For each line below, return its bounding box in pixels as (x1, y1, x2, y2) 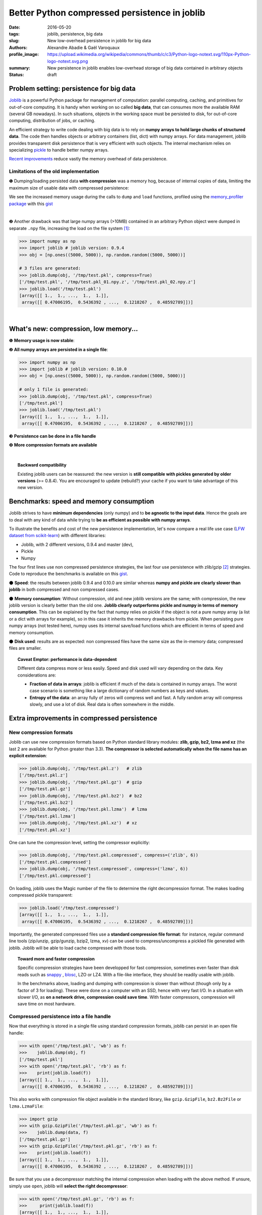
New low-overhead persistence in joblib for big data (47, 38, 151, 44)
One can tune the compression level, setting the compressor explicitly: (9, 839, 150, 845)
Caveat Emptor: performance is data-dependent (17, 656, 117, 662)
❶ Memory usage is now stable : (9, 338, 75, 344)
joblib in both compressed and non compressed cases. (9, 587, 120, 592)
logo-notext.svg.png (47, 58, 88, 64)
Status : (9, 72, 24, 78)
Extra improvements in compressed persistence (9, 714, 158, 722)
